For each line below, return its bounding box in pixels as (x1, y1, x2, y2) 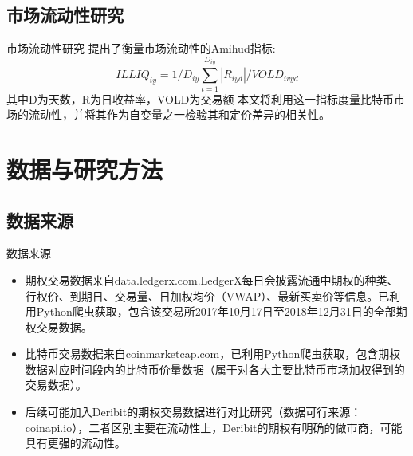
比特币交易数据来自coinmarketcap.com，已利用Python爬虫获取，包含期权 (25, 345, 401, 362)
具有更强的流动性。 (25, 434, 126, 451)
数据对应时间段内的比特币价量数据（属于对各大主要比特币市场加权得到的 (25, 360, 405, 377)
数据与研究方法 (6, 152, 163, 185)
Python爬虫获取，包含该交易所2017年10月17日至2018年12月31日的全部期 (36, 303, 407, 320)
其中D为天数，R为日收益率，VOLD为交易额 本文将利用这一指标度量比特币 (6, 90, 395, 107)
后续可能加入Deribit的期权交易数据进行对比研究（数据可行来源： (25, 403, 362, 420)
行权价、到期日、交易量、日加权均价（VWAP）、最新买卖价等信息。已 (25, 287, 390, 304)
